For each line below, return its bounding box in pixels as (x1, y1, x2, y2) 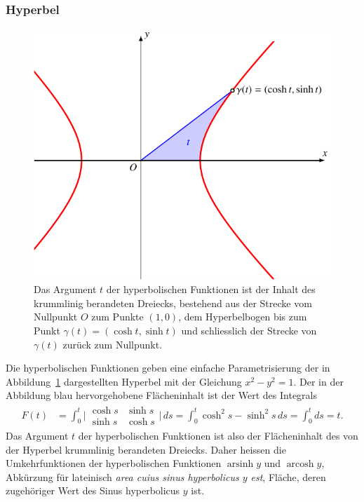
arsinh (227, 459, 254, 470)
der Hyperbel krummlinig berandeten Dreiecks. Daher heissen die (6, 442, 286, 456)
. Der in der (293, 374, 344, 388)
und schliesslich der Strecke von (181, 323, 317, 337)
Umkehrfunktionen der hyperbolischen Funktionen (6, 456, 222, 470)
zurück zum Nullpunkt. (62, 337, 163, 351)
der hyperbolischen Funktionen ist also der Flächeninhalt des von (78, 428, 358, 443)
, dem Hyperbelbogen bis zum (178, 309, 307, 324)
